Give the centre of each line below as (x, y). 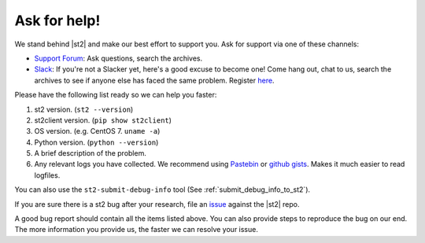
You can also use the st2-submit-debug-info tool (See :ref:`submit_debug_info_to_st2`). (163, 190)
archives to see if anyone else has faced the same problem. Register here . (154, 80)
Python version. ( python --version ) (96, 142)
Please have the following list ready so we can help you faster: (116, 95)
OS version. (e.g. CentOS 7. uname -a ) (97, 131)
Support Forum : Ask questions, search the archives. (118, 58)
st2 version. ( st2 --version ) (84, 109)
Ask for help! (57, 20)
